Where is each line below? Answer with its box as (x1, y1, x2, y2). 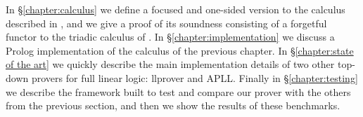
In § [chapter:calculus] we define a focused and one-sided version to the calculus (6, 2, 345, 16)
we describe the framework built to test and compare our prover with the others (6, 84, 351, 99)
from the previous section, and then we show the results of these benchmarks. (6, 98, 340, 113)
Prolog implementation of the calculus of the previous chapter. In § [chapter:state (6, 43, 354, 57)
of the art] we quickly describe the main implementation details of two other (6, 57, 335, 71)
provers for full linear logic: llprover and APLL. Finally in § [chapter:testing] (31, 70, 358, 85)
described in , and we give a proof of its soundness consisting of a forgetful (6, 15, 327, 30)
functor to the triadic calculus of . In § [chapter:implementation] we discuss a (6, 29, 335, 44)
